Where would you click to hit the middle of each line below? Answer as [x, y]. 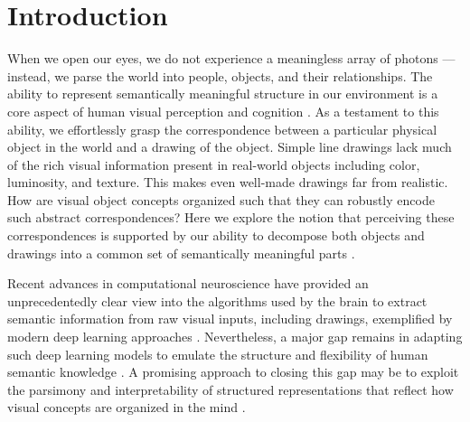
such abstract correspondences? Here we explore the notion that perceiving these [231, 217]
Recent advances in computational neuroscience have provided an [188, 283]
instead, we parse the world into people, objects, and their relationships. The [220, 75]
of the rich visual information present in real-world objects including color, [214, 164]
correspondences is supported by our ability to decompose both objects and [216, 235]
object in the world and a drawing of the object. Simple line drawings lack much [230, 147]
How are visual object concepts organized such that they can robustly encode [221, 199]
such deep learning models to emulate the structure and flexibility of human [218, 354]
